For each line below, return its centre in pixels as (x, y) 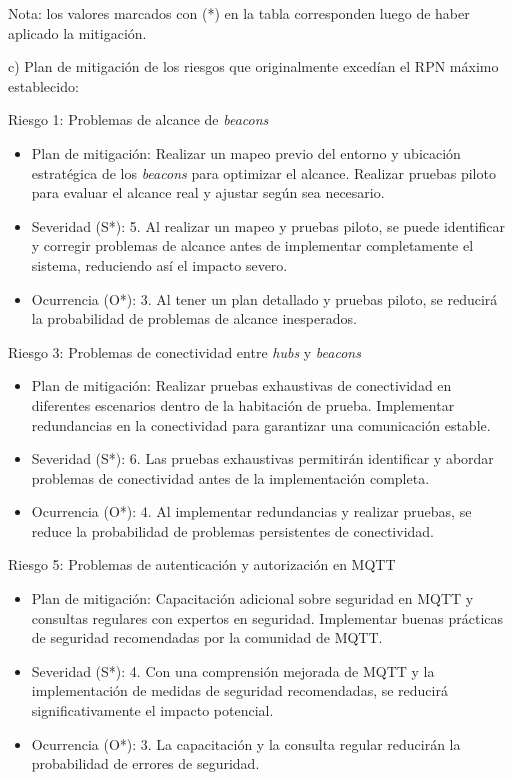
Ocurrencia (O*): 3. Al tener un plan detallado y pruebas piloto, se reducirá (264, 298)
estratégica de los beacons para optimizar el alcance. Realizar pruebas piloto (263, 172)
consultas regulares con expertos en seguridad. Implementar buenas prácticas (267, 617)
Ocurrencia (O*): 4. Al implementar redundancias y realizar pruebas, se (251, 511)
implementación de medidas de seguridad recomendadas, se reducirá (239, 690)
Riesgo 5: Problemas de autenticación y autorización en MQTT (202, 564)
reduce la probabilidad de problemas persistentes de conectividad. (233, 530)
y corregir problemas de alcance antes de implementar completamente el (252, 245)
